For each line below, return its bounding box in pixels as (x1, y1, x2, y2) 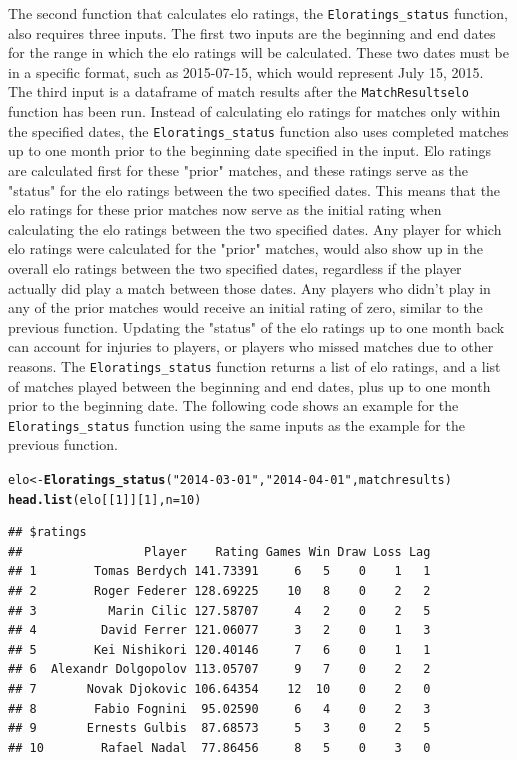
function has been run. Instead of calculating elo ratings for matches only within (8, 101, 501, 122)
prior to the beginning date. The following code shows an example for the (8, 395, 459, 416)
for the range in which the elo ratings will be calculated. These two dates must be (8, 42, 509, 63)
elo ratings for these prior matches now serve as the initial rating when (8, 199, 442, 220)
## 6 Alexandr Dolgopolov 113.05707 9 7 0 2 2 (8, 662, 431, 677)
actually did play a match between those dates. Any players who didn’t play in (8, 277, 491, 298)
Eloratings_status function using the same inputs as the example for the (8, 414, 465, 435)
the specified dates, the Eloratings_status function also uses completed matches (8, 120, 509, 141)
